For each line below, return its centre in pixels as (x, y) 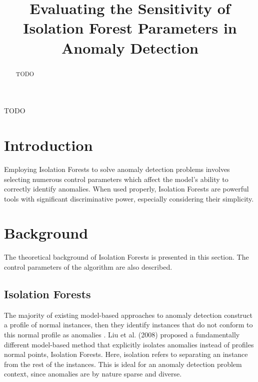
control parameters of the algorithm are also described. (88, 267)
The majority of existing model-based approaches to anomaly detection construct (128, 315)
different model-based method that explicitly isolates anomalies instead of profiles (129, 344)
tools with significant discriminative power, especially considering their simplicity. (129, 198)
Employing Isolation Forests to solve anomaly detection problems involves (117, 169)
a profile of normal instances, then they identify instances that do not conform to (128, 325)
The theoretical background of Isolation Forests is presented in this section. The (126, 257)
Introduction (48, 145)
